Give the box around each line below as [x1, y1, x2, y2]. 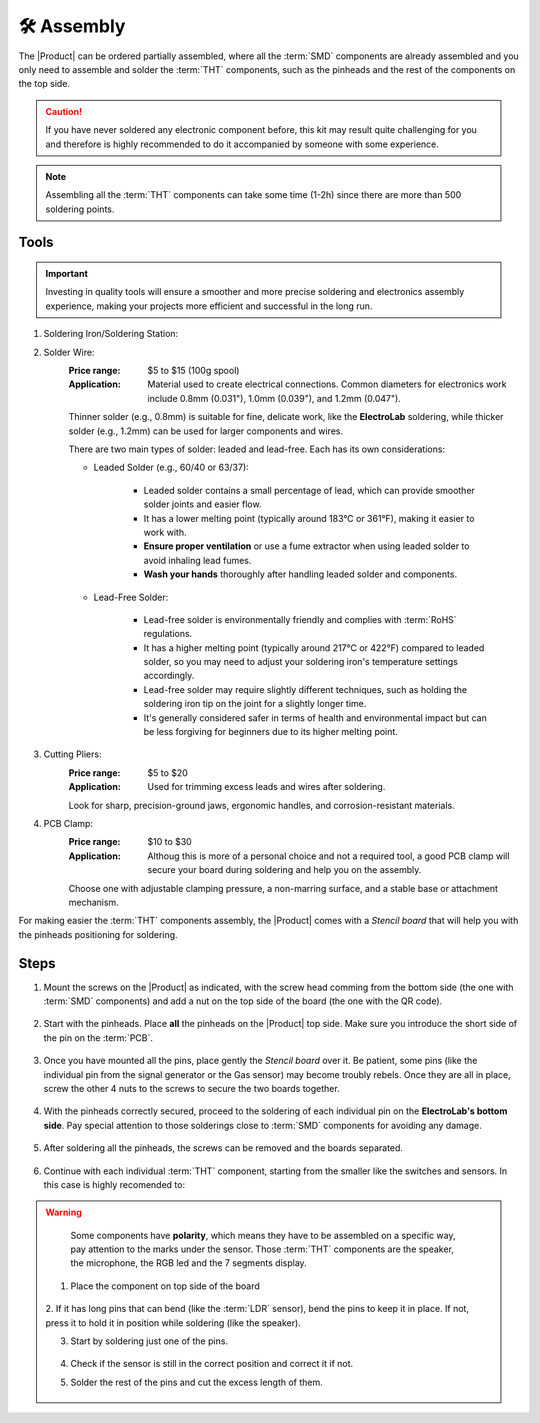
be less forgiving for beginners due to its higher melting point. [143, 726, 399, 738]
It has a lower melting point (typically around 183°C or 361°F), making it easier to [143, 512, 475, 524]
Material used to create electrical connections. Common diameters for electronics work [147, 378, 507, 390]
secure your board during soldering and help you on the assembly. [147, 864, 422, 876]
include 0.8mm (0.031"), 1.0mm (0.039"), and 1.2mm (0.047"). [147, 392, 402, 404]
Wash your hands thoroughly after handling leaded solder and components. [143, 568, 458, 580]
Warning [45, 1206, 82, 1219]
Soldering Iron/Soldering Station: [43, 328, 179, 340]
